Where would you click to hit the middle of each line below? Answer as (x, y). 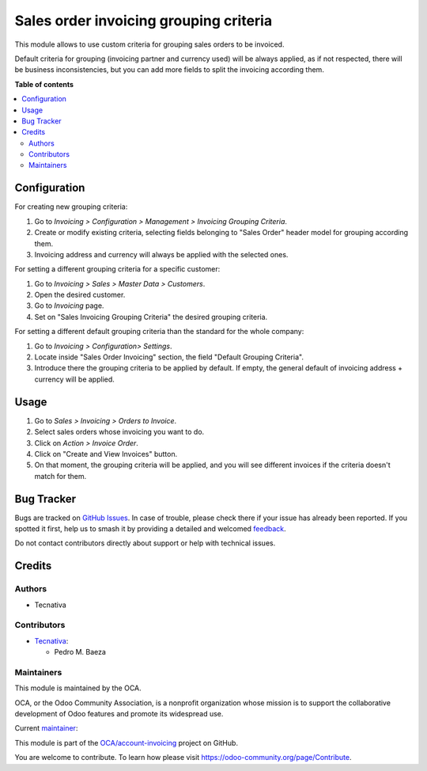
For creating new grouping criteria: (71, 207)
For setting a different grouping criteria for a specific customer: (117, 269)
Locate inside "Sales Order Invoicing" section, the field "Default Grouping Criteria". (169, 357)
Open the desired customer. (80, 295)
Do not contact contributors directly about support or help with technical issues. (145, 543)
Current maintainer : (46, 728)
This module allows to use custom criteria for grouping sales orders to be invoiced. (149, 44)
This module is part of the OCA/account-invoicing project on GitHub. (127, 743)
